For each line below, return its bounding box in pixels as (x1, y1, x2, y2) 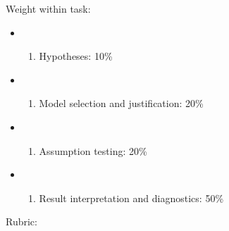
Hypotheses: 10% (39, 49, 113, 63)
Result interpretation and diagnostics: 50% (39, 190, 224, 205)
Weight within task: (6, 1, 91, 15)
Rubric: (6, 214, 37, 229)
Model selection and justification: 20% (39, 96, 204, 111)
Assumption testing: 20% (39, 143, 147, 158)
